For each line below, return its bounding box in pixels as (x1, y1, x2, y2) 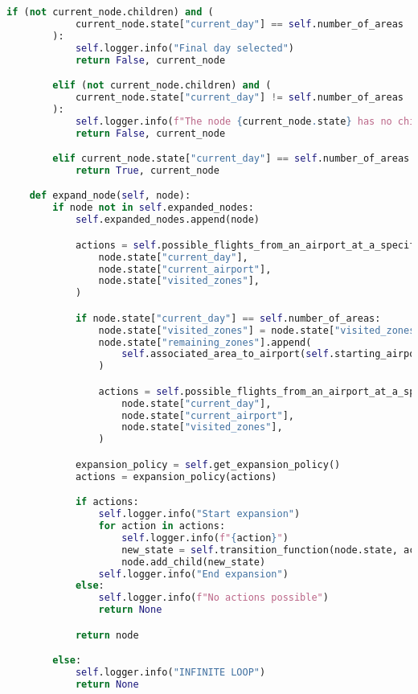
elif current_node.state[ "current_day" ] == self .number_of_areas (52, 153, 410, 165)
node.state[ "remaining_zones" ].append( (98, 336, 312, 348)
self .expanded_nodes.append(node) (75, 214, 260, 226)
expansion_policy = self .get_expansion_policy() (75, 458, 341, 470)
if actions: (75, 496, 139, 508)
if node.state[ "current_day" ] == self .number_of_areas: (75, 312, 381, 324)
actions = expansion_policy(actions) (75, 470, 277, 483)
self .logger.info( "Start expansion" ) (98, 508, 301, 520)
